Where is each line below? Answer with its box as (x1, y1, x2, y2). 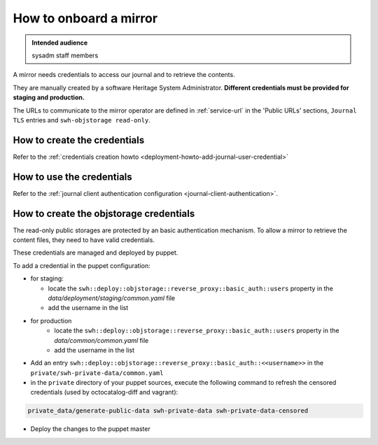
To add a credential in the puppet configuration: (13, 261, 150, 269)
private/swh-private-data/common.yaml (30, 369, 164, 377)
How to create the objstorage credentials (13, 207, 195, 220)
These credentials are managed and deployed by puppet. (13, 248, 178, 257)
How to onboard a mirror (13, 10, 157, 26)
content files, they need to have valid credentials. (13, 236, 155, 244)
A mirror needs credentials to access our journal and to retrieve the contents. (13, 71, 235, 79)
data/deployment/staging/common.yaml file (48, 294, 175, 302)
